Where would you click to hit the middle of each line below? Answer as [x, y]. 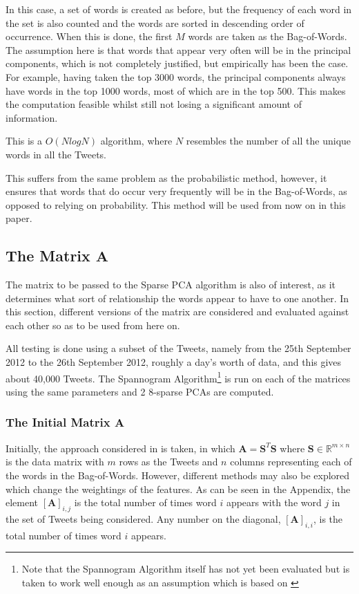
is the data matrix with [55, 462]
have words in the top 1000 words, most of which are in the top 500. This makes [176, 90]
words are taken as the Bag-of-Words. [268, 36]
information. [32, 117]
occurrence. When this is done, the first [89, 36]
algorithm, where [136, 141]
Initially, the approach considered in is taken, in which [120, 448]
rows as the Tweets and [168, 462]
